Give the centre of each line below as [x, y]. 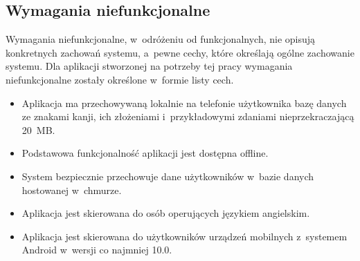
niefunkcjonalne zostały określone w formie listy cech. [120, 79]
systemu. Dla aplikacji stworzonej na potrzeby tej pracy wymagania [149, 66]
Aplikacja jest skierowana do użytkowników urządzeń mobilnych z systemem [184, 236]
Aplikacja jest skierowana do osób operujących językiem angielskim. [166, 213]
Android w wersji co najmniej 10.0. [97, 250]
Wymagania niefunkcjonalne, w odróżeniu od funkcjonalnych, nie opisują [161, 39]
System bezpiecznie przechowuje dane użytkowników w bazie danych [168, 176]
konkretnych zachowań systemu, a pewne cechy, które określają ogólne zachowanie [180, 52]
